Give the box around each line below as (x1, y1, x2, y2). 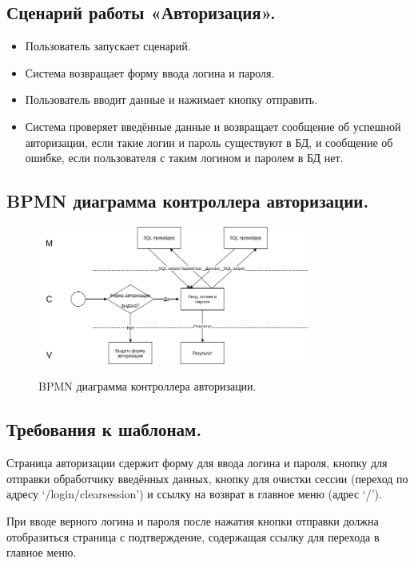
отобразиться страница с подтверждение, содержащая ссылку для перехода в (6, 528, 380, 545)
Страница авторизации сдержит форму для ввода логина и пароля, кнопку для (6, 454, 388, 471)
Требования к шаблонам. (6, 417, 202, 442)
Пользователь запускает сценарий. (25, 38, 191, 54)
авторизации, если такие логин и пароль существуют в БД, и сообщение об (25, 133, 393, 150)
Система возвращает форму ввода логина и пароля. (25, 64, 275, 81)
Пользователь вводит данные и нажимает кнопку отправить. (25, 91, 318, 108)
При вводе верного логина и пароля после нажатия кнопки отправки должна (6, 512, 379, 529)
